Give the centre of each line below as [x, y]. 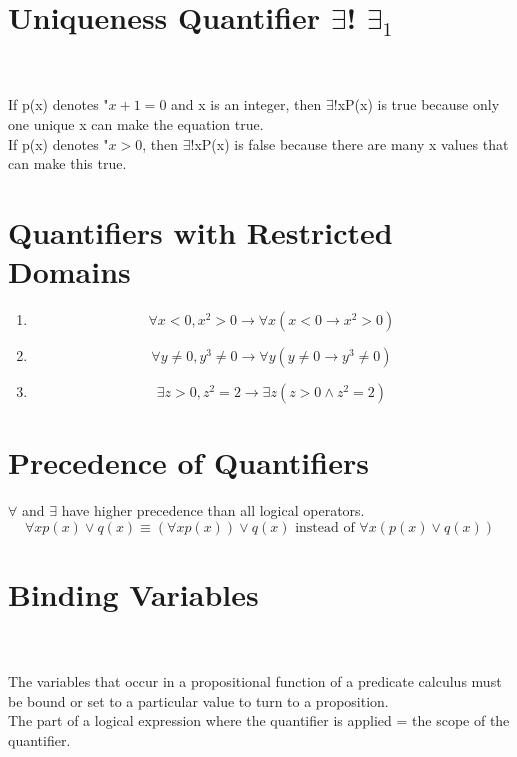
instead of [325, 527]
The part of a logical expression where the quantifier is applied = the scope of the [259, 720]
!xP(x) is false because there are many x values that [349, 143]
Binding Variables [133, 593]
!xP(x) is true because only [416, 104]
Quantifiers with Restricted [200, 231]
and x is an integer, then [246, 104]
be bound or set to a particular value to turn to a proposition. [198, 700]
